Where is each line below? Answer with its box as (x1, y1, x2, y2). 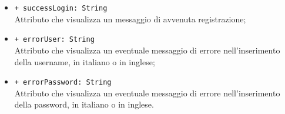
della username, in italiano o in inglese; (14, 55, 155, 68)
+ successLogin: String (14, 4, 108, 12)
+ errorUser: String (14, 35, 95, 44)
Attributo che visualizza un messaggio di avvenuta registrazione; (14, 12, 246, 25)
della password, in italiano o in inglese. (14, 98, 154, 110)
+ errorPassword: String (14, 78, 112, 87)
